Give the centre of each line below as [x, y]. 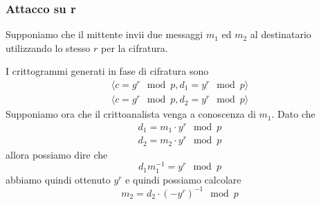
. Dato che [293, 114]
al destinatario [281, 34]
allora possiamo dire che [57, 154]
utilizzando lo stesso [48, 47]
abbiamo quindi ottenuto [58, 179]
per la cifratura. [134, 47]
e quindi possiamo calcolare [183, 179]
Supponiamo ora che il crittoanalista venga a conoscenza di [131, 114]
